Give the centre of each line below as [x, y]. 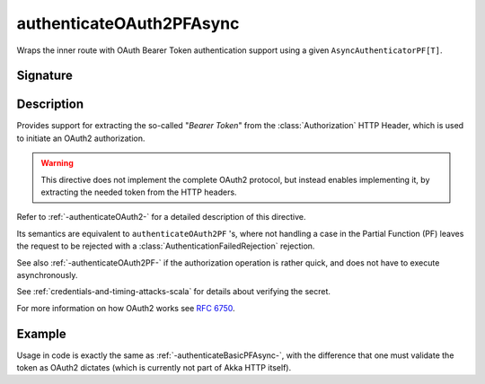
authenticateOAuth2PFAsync [128, 23]
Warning [57, 163]
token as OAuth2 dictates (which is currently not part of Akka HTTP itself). [154, 368]
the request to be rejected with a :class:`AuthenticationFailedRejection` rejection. [166, 246]
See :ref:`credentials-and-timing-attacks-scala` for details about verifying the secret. [174, 292]
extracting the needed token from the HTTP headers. [139, 192]
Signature [45, 76]
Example [41, 333]
